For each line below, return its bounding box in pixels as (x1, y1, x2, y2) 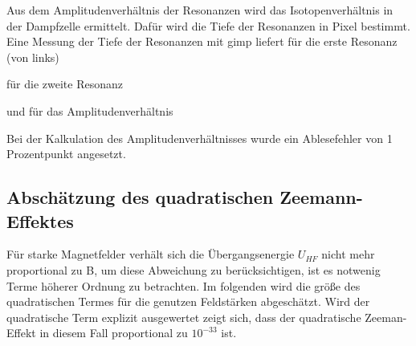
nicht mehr (321, 246, 375, 263)
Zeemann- (279, 185, 363, 210)
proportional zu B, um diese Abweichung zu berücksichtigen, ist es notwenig (6, 261, 381, 278)
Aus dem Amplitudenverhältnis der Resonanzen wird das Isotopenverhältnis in (6, 2, 394, 18)
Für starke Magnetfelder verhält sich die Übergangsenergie (6, 246, 295, 263)
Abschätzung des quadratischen (6, 185, 274, 210)
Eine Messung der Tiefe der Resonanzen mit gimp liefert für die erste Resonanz (6, 33, 398, 50)
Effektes (6, 208, 74, 233)
